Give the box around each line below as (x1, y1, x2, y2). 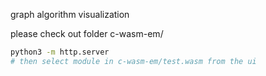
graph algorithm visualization (10, 9, 130, 20)
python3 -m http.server (10, 47, 110, 57)
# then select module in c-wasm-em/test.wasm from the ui (10, 56, 257, 66)
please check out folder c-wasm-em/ (10, 28, 164, 39)
